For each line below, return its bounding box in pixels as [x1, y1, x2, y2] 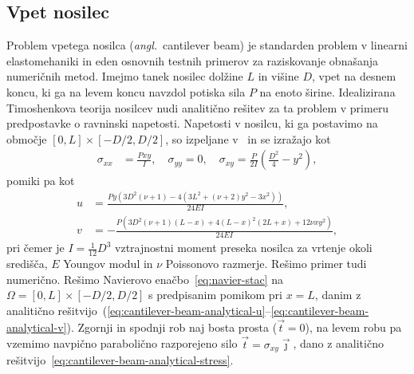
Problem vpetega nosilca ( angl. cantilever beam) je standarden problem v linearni [6, 37, 408, 53]
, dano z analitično [293, 335, 384, 352]
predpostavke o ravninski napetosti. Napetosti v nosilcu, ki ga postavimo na [6, 115, 378, 132]
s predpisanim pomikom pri [148, 286, 282, 303]
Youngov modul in [63, 255, 153, 272]
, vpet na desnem [312, 68, 396, 85]
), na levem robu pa [305, 318, 402, 335]
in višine [258, 68, 299, 85]
